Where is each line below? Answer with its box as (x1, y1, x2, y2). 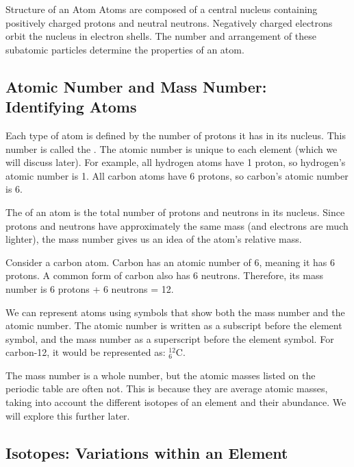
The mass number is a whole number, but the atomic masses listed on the (5, 368, 316, 382)
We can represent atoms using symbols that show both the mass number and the (5, 304, 345, 319)
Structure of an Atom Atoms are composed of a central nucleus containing (5, 2, 318, 16)
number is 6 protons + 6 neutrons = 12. (5, 281, 174, 296)
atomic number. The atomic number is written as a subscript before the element (5, 318, 342, 333)
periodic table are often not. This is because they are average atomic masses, (5, 381, 328, 396)
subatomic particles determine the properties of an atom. (5, 42, 244, 56)
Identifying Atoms (5, 96, 137, 117)
